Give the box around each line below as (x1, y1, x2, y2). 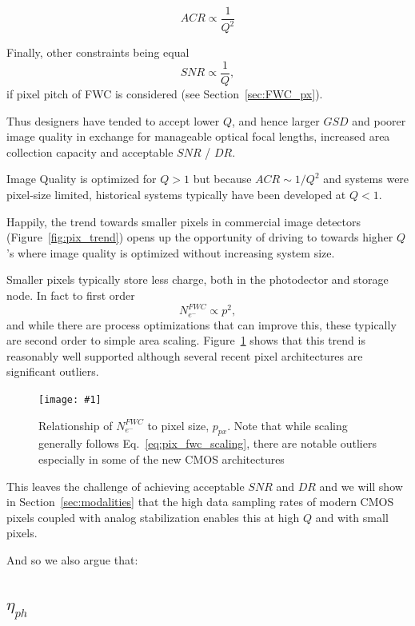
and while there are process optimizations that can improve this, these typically (6, 316, 397, 333)
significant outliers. (6, 363, 99, 380)
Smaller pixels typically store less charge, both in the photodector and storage (6, 271, 389, 288)
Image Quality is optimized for (6, 170, 157, 187)
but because (193, 170, 252, 187)
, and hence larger (232, 112, 320, 129)
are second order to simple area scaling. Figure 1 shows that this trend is (6, 332, 365, 349)
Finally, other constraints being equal (6, 44, 190, 61)
